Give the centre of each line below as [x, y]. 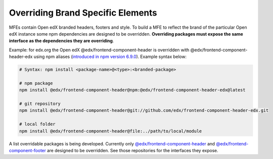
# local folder [37, 124]
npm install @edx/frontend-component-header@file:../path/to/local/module [111, 131]
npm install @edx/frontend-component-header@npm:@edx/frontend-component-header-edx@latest [132, 90]
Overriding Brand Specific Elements [83, 13]
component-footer [28, 150]
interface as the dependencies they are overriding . [61, 41]
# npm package [36, 83]
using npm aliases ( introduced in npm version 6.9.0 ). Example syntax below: [110, 57]
